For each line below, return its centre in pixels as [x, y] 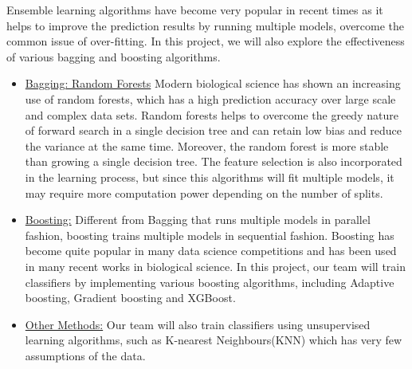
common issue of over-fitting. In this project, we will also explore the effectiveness [206, 41]
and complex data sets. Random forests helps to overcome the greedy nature [212, 114]
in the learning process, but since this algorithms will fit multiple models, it [210, 177]
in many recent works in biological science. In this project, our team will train [215, 266]
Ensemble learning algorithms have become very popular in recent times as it [195, 10]
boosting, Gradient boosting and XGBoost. [130, 298]
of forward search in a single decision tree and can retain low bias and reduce [214, 130]
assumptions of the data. [85, 355]
